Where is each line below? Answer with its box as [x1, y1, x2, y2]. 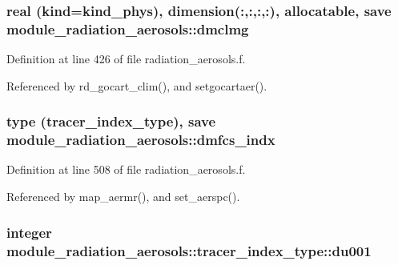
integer [6, 222, 52, 242]
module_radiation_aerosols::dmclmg [6, 18, 249, 38]
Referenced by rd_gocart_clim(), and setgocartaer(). [6, 77, 267, 94]
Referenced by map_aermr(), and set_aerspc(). [6, 188, 240, 205]
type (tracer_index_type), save [6, 111, 216, 131]
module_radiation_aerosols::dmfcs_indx [6, 130, 275, 150]
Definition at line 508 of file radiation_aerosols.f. [6, 161, 246, 178]
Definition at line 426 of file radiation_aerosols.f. [6, 50, 246, 67]
